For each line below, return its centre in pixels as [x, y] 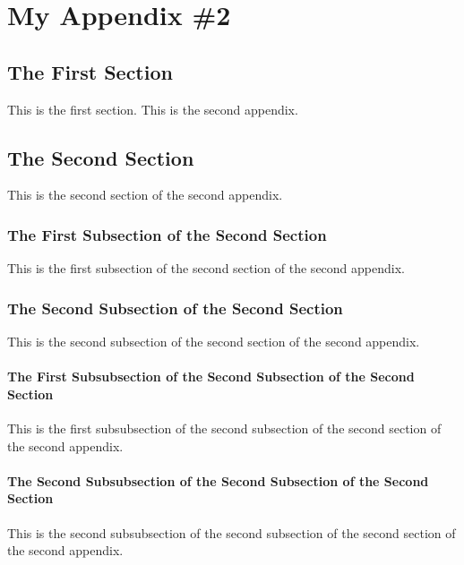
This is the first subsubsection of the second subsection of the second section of [224, 428]
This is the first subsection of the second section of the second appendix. [206, 268]
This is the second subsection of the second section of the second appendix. [214, 341]
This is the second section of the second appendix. [145, 195]
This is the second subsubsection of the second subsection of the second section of [232, 532]
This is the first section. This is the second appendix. [153, 109]
